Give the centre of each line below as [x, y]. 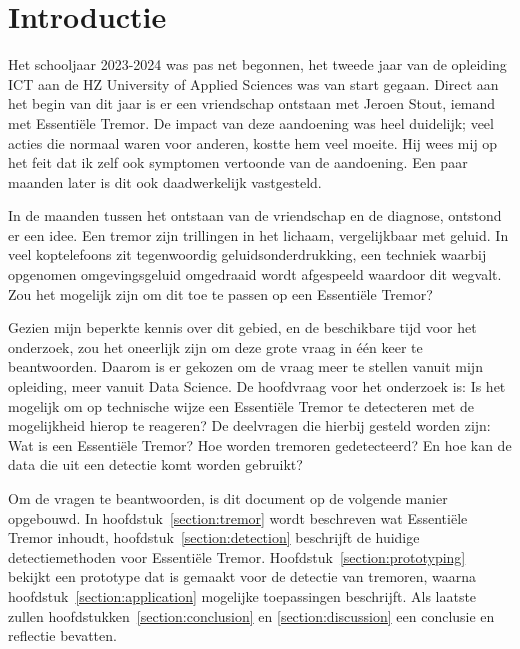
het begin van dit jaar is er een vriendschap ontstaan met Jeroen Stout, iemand [252, 103]
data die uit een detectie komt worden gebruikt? [155, 464]
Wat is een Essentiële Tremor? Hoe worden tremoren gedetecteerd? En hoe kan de [260, 444]
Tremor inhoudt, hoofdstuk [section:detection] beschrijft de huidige [214, 537]
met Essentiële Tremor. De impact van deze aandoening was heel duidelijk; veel [251, 122]
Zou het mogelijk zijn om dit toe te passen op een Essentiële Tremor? [220, 293]
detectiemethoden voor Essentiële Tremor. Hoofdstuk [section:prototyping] [237, 556]
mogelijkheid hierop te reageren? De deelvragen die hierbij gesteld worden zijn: [249, 425]
